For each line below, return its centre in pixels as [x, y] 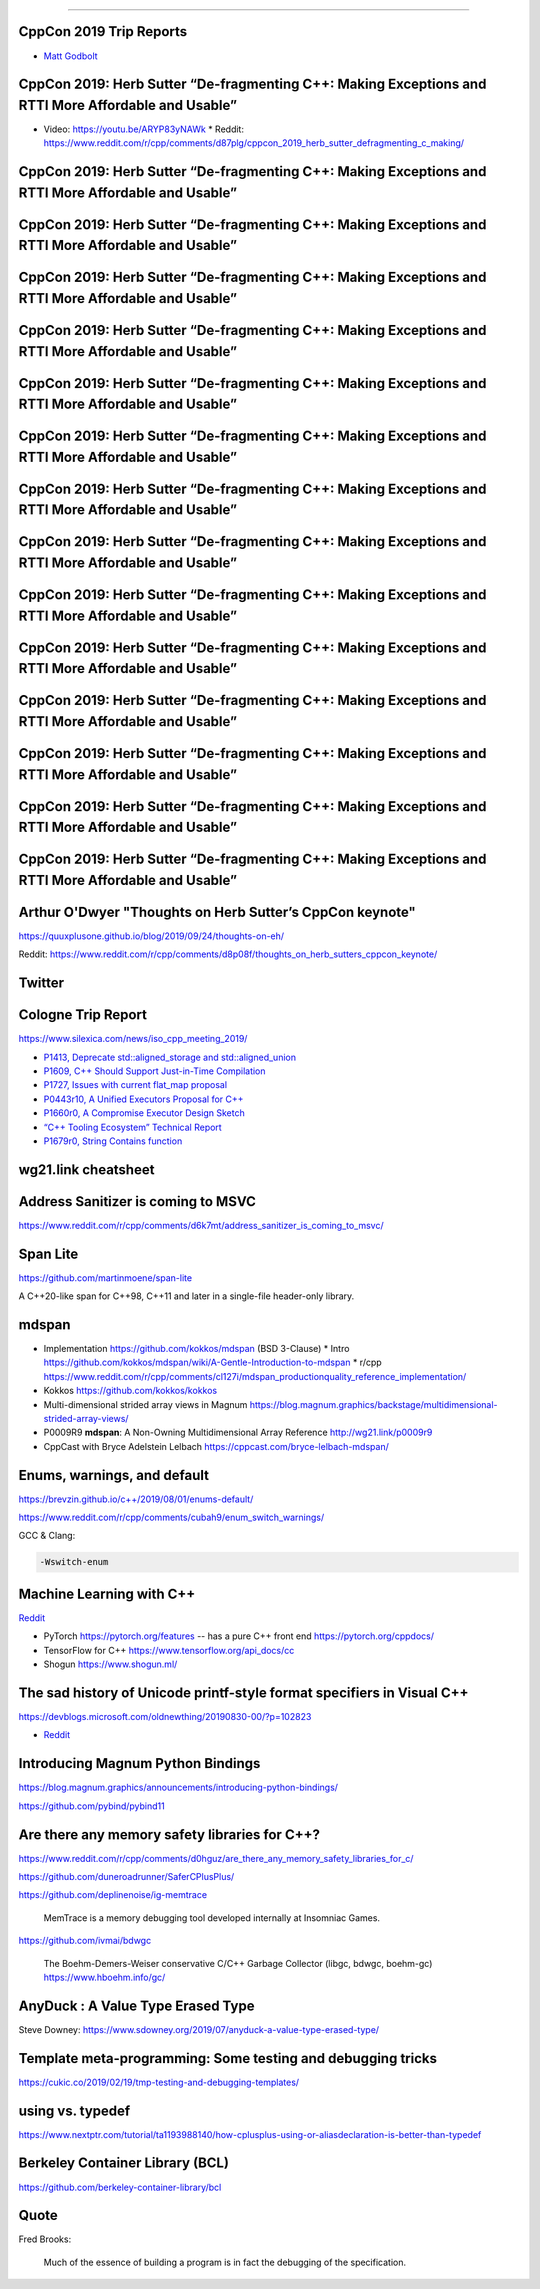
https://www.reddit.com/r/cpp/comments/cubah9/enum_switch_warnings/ [171, 1517]
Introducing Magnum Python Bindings [139, 1763]
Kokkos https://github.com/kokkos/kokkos [130, 1391]
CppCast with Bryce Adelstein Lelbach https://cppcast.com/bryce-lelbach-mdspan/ [216, 1446]
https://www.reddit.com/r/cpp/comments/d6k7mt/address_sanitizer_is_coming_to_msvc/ [201, 1225]
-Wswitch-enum [74, 1562]
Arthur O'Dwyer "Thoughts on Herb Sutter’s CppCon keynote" [217, 911]
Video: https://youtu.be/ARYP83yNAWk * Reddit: [144, 129]
